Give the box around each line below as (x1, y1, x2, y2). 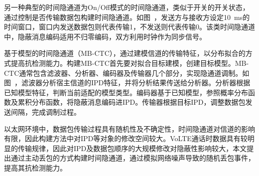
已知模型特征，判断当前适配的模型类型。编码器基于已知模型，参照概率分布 (4, 87, 248, 97)
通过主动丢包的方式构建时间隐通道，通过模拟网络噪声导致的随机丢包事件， (10, 153, 255, 163)
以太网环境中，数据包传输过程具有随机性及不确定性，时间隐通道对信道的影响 (4, 123, 255, 134)
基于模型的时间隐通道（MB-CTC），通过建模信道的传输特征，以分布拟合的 (4, 48, 246, 58)
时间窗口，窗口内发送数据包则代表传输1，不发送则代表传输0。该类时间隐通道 (4, 21, 255, 32)
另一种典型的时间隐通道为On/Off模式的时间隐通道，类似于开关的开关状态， (4, 2, 250, 12)
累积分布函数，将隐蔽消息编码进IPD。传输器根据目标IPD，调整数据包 (17, 97, 246, 107)
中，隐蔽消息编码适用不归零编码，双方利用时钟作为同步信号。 (4, 31, 206, 41)
